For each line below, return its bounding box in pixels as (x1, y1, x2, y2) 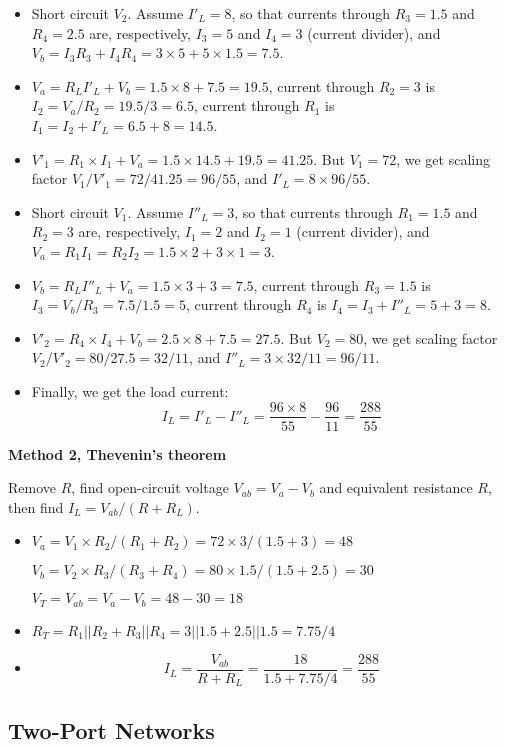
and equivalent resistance (319, 477, 473, 498)
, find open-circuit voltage (71, 477, 229, 498)
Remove (8, 477, 57, 498)
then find (8, 496, 64, 517)
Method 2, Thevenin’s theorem (8, 443, 227, 464)
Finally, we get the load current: (31, 380, 229, 401)
